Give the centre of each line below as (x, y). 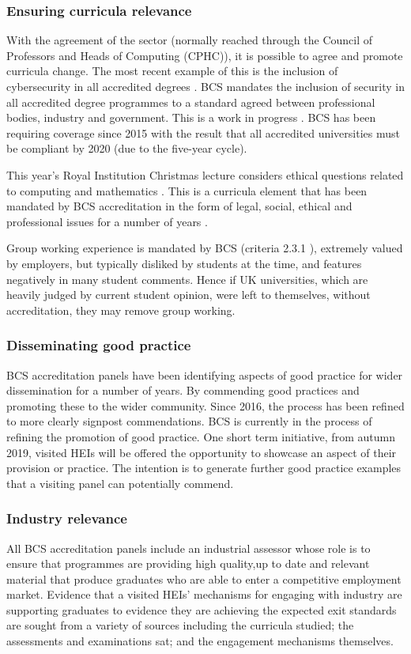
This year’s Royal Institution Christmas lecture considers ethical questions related (205, 174)
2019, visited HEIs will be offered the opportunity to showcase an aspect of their (202, 452)
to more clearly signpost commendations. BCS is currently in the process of (189, 421)
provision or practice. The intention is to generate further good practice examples (204, 468)
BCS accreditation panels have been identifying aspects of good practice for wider (205, 374)
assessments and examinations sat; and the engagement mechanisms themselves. (200, 641)
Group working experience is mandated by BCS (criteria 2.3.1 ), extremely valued (205, 248)
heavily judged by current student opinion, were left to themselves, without (189, 295)
